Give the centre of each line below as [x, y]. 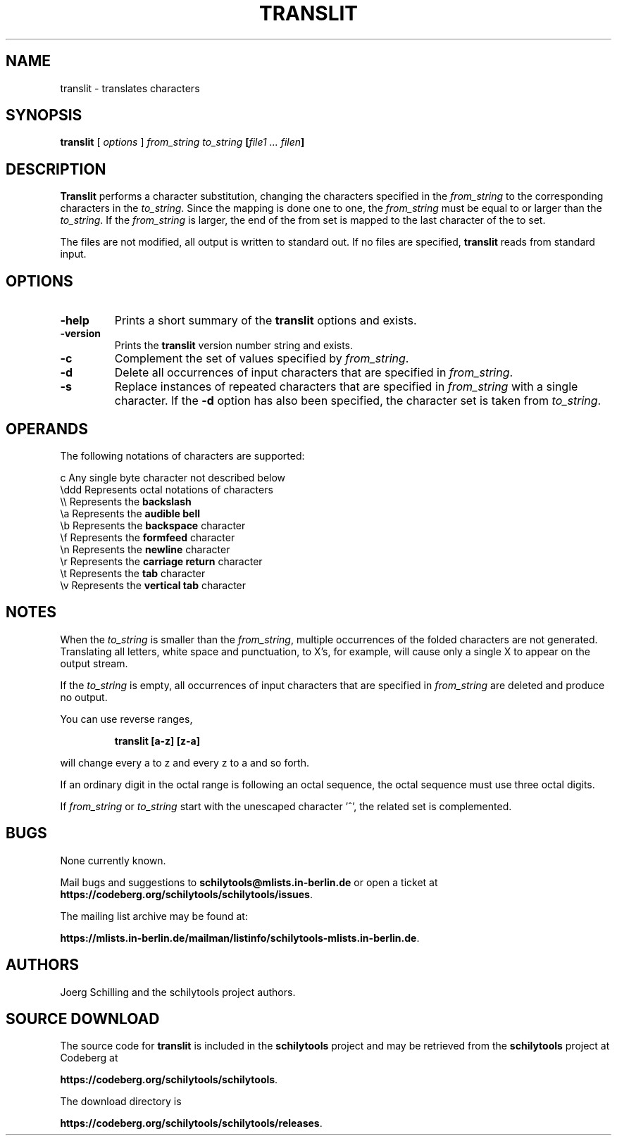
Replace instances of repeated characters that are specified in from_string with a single [346, 387]
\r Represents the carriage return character [161, 561]
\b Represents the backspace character [153, 525]
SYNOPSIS [44, 115]
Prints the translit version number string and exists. [234, 346]
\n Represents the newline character [145, 549]
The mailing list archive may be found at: [154, 916]
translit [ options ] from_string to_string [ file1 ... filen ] [182, 142]
